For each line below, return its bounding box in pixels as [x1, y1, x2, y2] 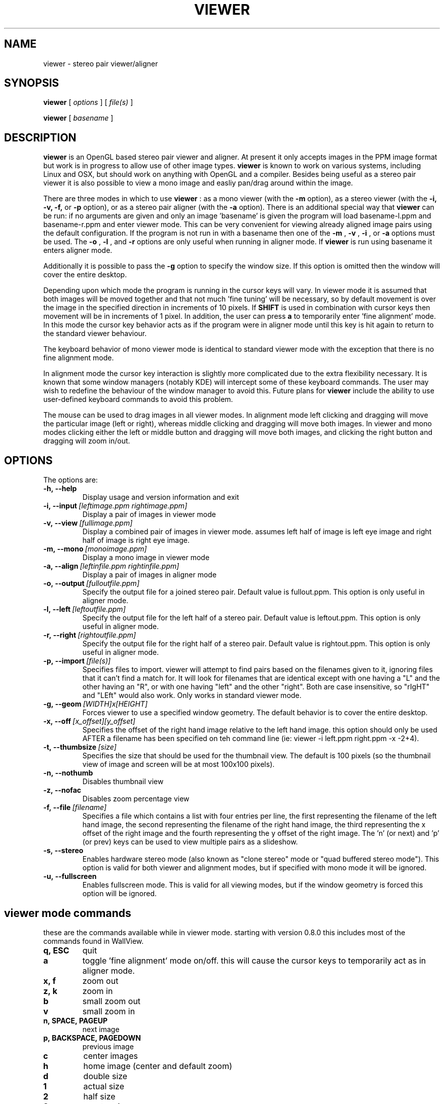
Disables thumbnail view [82, 777, 164, 786]
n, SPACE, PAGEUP [43, 1016, 107, 1025]
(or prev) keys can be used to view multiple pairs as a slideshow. [82, 837, 298, 847]
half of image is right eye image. [82, 536, 190, 545]
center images [83, 1050, 138, 1061]
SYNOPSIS [4, 77, 59, 90]
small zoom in [82, 1006, 135, 1016]
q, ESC [43, 945, 69, 955]
